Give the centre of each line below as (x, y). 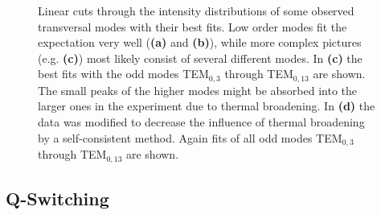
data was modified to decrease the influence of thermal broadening (201, 122)
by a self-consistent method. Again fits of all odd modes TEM (190, 137)
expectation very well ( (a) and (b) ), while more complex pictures (200, 42)
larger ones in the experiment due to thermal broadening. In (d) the (207, 106)
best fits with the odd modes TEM (123, 74)
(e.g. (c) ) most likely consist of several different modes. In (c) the (200, 58)
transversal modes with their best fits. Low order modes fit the (193, 26)
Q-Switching (57, 198)
